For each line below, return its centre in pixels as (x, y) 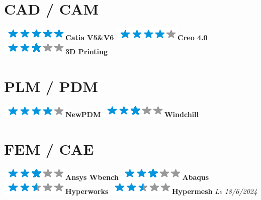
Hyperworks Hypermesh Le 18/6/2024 (161, 191)
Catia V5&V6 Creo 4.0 (137, 37)
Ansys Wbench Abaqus (137, 177)
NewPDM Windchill (132, 114)
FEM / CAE (49, 149)
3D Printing (87, 51)
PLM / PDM (51, 86)
